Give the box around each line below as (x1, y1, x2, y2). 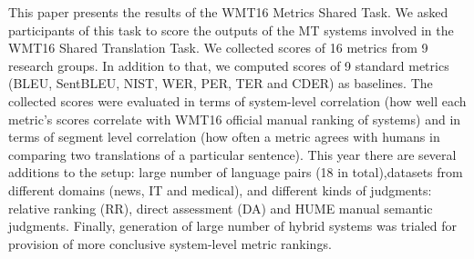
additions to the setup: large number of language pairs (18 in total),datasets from (8, 163, 463, 182)
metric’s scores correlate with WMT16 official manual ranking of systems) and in (8, 109, 461, 128)
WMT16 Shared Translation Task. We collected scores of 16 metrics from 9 (8, 38, 428, 57)
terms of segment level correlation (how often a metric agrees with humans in (8, 127, 440, 146)
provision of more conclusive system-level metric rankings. (8, 234, 332, 253)
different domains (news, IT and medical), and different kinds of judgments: (8, 180, 432, 199)
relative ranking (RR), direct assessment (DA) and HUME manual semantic (8, 198, 433, 217)
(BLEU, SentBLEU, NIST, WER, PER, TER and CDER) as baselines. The (8, 74, 433, 93)
